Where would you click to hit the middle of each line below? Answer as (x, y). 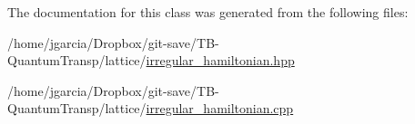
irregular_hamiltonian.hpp (220, 60)
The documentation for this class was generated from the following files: (208, 12)
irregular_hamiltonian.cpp (220, 108)
